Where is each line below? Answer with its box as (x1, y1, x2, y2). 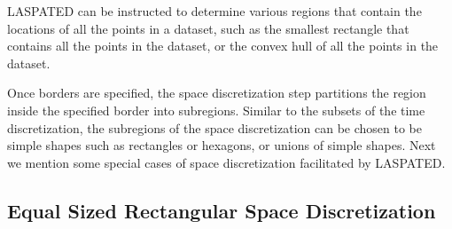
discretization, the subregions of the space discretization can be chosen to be (7, 118, 422, 137)
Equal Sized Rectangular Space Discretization (7, 196, 436, 224)
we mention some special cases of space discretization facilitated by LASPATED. (7, 153, 446, 171)
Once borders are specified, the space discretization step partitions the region (7, 83, 426, 102)
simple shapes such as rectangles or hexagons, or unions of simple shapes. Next (7, 136, 436, 154)
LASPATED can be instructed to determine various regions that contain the (7, 2, 422, 20)
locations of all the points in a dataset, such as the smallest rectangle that (7, 19, 409, 37)
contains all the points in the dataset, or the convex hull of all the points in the (7, 36, 439, 55)
